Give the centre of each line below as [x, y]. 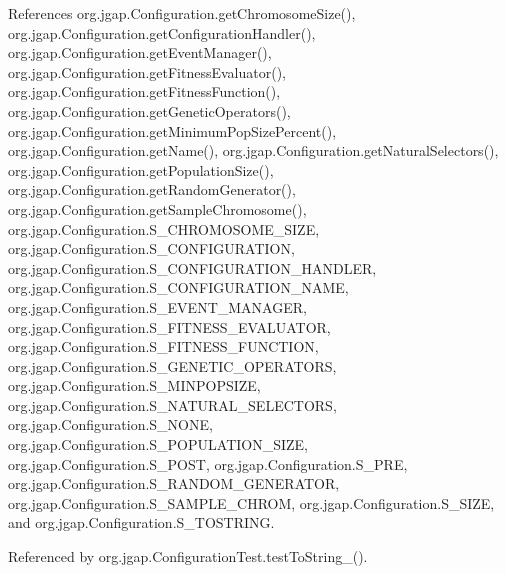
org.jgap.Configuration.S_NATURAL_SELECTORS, [172, 404]
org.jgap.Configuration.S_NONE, [110, 424]
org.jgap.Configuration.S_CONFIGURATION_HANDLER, [192, 267]
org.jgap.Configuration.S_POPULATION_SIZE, [158, 444]
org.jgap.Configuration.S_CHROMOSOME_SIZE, [164, 228]
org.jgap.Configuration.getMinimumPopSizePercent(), [172, 130]
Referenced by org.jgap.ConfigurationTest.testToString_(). [188, 556]
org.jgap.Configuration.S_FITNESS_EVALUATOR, [169, 326]
